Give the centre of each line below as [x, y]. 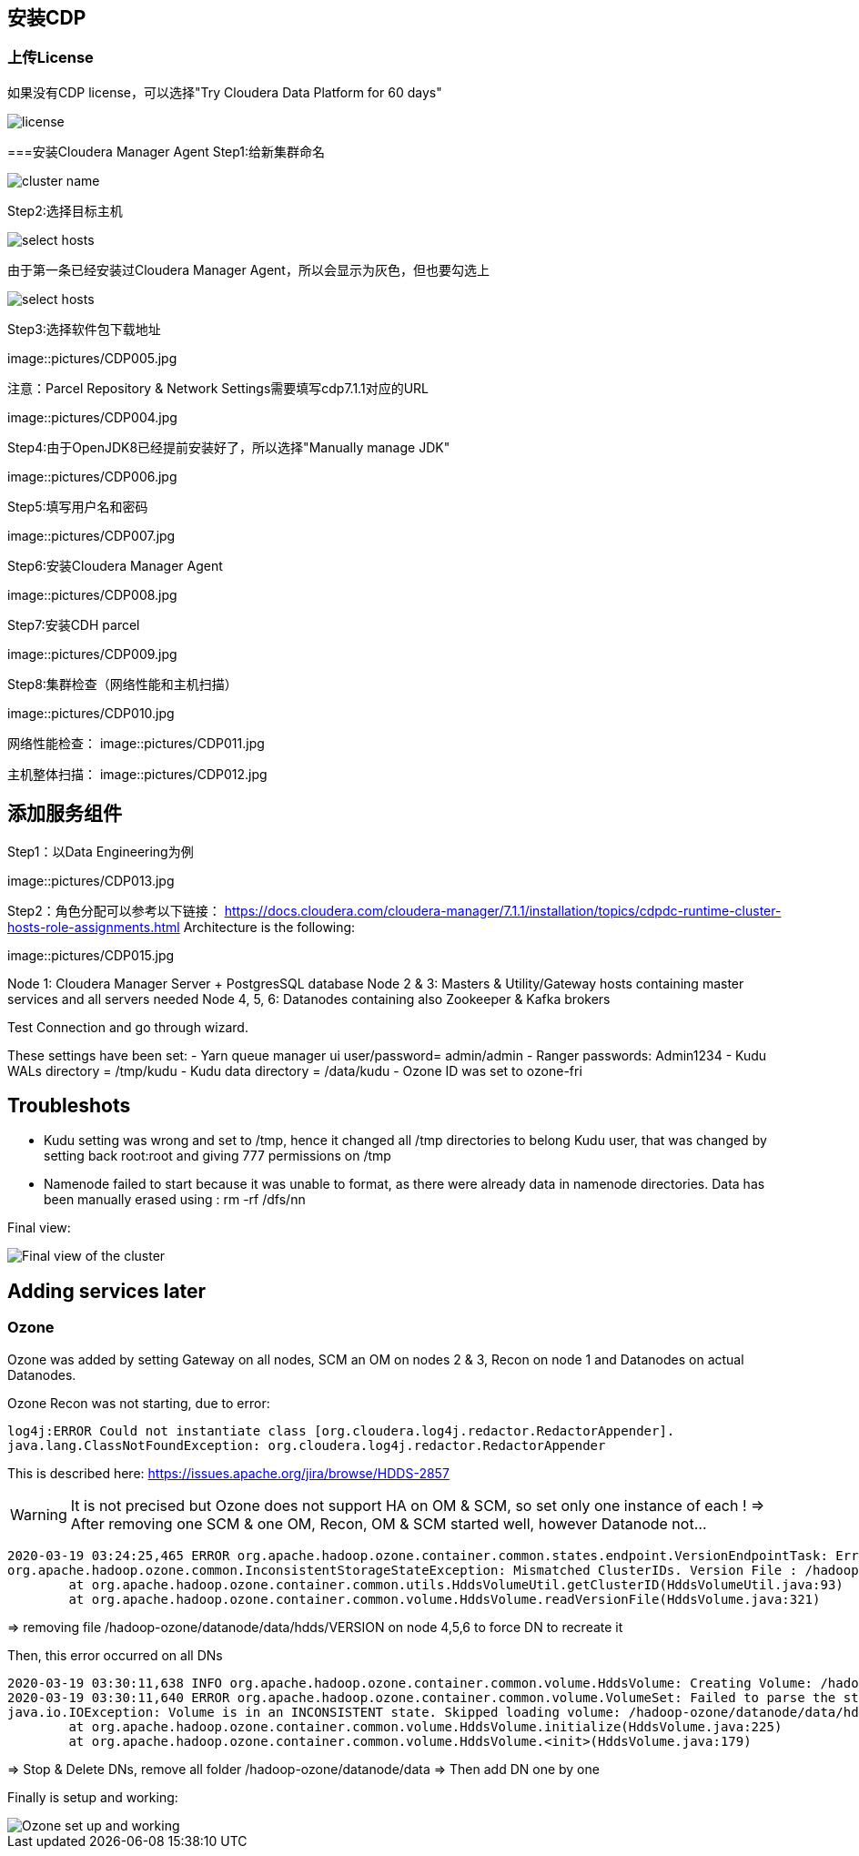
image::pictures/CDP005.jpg [92, 358]
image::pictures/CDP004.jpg [92, 417]
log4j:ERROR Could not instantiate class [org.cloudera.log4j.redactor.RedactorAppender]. [341, 1430]
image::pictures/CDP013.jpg [91, 880]
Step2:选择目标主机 [65, 210]
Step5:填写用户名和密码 [78, 506]
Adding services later [107, 1291]
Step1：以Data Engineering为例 [101, 851]
